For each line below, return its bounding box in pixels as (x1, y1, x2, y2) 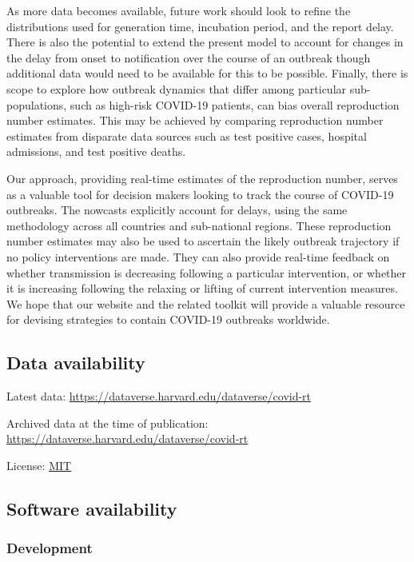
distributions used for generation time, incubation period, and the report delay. (6, 18, 394, 34)
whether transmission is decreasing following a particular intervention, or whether (6, 264, 407, 281)
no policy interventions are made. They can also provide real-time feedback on (6, 248, 390, 265)
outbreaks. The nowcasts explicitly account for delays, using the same (6, 201, 348, 218)
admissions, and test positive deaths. (6, 143, 186, 160)
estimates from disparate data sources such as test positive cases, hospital (6, 127, 367, 144)
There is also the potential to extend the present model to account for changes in (6, 34, 404, 50)
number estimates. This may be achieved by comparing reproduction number (6, 112, 384, 129)
